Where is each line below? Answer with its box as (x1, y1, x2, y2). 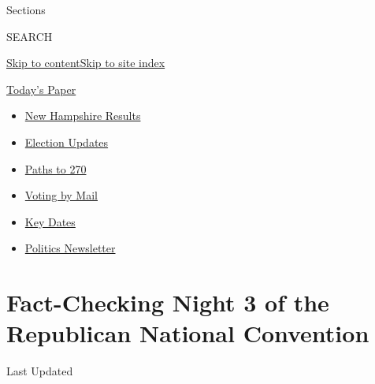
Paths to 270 (24, 160, 87, 177)
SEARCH (6, 28, 53, 44)
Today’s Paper (6, 80, 76, 97)
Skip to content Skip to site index (6, 54, 165, 71)
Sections (6, 2, 46, 17)
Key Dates (24, 213, 76, 229)
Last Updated (6, 363, 73, 379)
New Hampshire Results (24, 107, 141, 124)
